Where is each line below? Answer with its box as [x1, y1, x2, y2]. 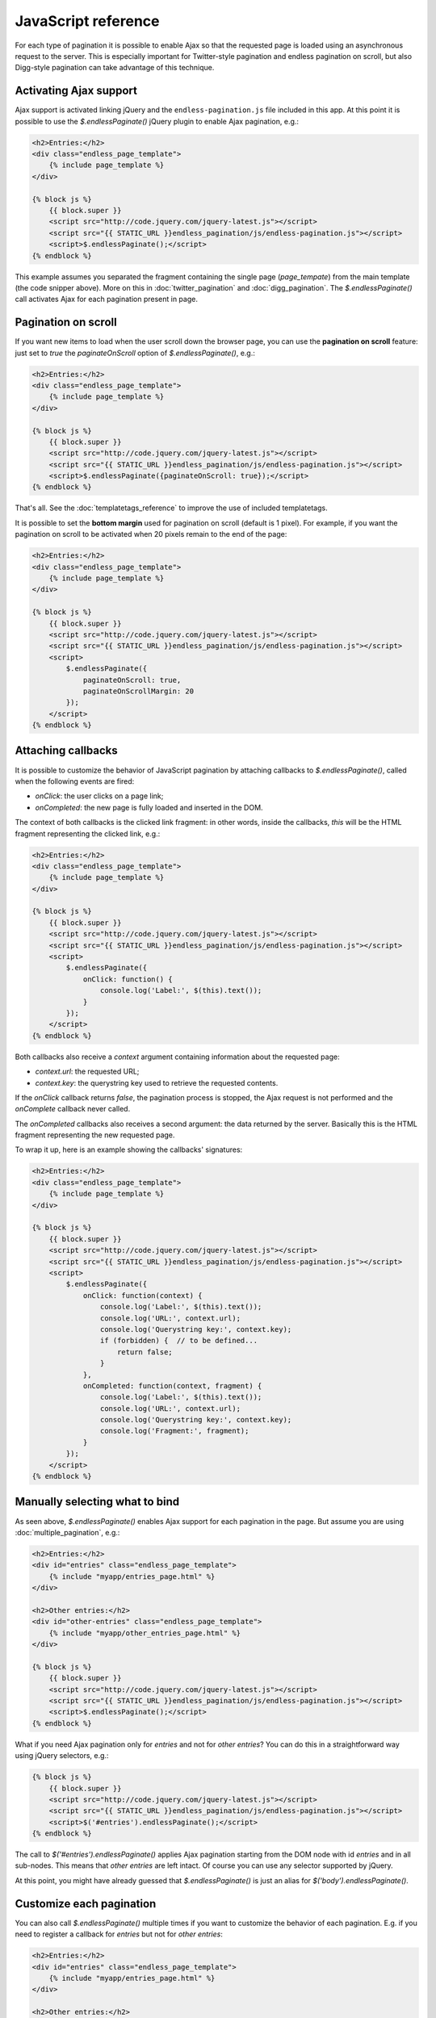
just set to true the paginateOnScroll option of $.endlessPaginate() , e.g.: [15, 348, 256, 358]
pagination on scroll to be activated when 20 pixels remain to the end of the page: [15, 530, 287, 539]
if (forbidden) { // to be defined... [99, 1336, 258, 1346]
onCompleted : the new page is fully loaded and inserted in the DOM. [35, 802, 263, 812]
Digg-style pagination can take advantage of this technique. [15, 63, 215, 73]
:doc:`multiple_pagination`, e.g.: [15, 1527, 120, 1537]
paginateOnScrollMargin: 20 [82, 686, 194, 696]
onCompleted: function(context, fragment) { [82, 1381, 262, 1390]
